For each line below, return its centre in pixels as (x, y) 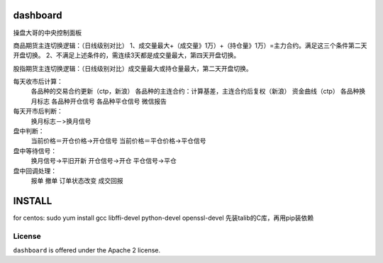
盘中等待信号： (35, 151)
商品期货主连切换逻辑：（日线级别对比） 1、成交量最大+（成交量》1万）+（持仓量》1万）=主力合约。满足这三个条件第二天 (190, 45)
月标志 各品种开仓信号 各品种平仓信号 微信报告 (99, 101)
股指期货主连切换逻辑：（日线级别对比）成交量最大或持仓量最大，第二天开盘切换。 (133, 68)
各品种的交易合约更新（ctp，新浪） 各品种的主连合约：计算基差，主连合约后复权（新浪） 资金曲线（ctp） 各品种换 (198, 91)
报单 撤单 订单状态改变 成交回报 (77, 180)
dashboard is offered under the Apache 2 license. (87, 250)
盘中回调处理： (35, 171)
